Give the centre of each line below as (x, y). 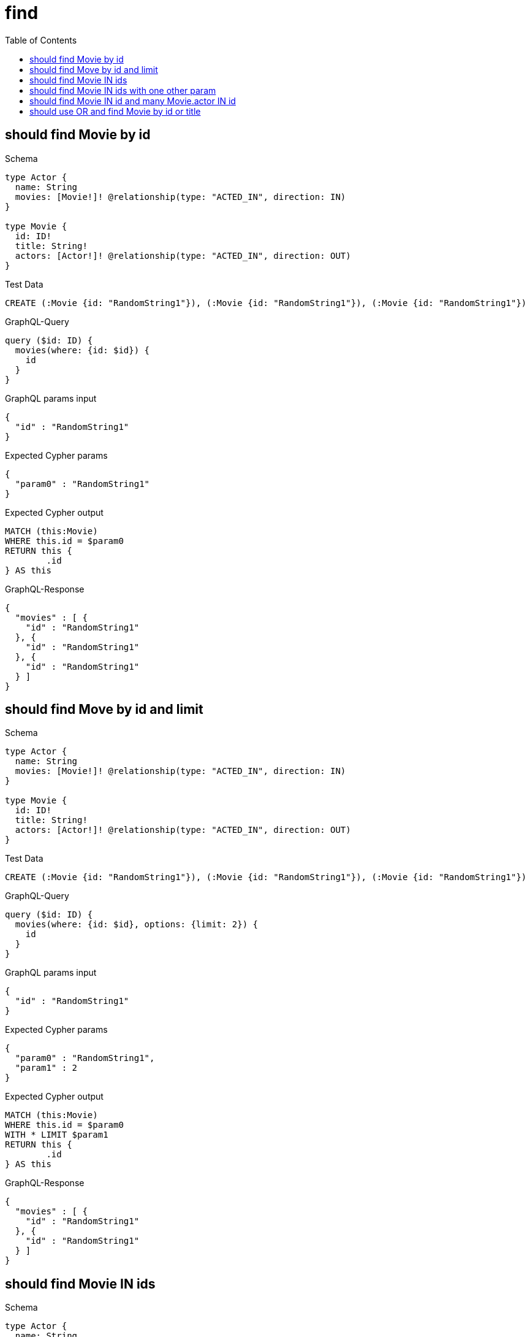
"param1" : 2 (46, 1068)
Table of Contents (41, 40)
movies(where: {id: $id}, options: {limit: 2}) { (137, 925)
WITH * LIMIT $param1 (57, 1135)
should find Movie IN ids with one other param (123, 90)
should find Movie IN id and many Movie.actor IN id (133, 101)
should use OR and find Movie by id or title (115, 111)
